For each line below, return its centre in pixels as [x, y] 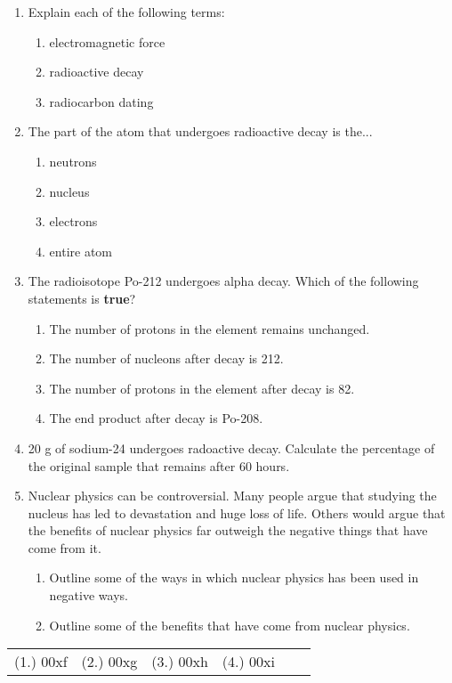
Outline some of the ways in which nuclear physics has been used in [234, 577]
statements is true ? [82, 298]
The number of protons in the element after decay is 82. [202, 388]
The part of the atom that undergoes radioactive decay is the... [200, 131]
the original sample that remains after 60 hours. [159, 465]
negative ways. [89, 595]
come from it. [65, 547]
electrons [73, 221]
